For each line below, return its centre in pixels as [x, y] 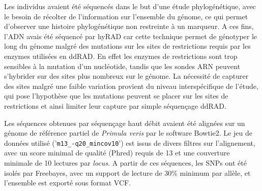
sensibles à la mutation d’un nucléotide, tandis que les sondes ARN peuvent [122, 66]
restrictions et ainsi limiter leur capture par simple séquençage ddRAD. [115, 105]
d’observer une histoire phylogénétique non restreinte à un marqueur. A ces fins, [129, 26]
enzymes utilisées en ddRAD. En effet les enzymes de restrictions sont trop [121, 56]
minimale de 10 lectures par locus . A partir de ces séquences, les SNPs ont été [125, 162]
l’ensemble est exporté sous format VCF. [68, 183]
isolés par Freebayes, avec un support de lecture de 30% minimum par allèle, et [127, 172]
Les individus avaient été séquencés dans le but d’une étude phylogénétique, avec [130, 6]
